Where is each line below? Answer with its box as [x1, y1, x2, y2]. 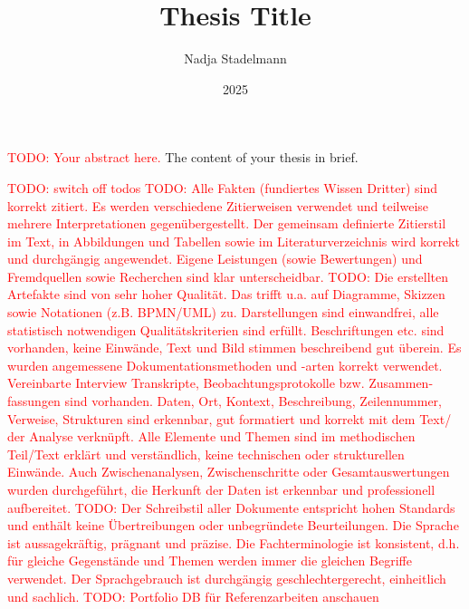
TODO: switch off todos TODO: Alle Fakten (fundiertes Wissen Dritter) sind [7, 178, 438, 197]
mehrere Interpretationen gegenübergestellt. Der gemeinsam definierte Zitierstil [7, 214, 446, 233]
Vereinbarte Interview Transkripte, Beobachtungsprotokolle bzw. [7, 373, 365, 392]
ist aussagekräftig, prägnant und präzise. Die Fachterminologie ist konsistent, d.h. [7, 533, 460, 552]
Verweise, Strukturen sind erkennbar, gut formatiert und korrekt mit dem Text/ [7, 409, 452, 428]
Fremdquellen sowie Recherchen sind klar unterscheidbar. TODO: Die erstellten [7, 266, 449, 285]
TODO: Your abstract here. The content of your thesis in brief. [7, 148, 359, 167]
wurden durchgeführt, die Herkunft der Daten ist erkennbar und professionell [7, 480, 435, 498]
